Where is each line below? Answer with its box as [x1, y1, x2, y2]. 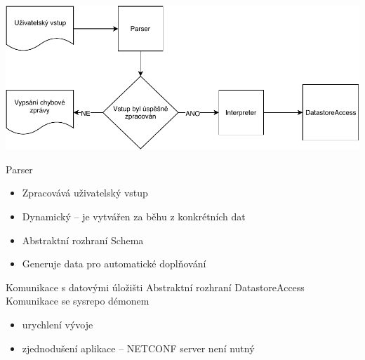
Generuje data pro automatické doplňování [22, 256, 206, 271]
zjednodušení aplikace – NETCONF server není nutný [22, 340, 255, 355]
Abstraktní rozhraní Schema [22, 232, 144, 247]
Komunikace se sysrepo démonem [6, 293, 150, 308]
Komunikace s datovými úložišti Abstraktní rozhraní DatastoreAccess [6, 279, 305, 294]
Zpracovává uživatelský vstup [22, 185, 148, 200]
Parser [6, 161, 33, 176]
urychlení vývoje [22, 316, 93, 331]
